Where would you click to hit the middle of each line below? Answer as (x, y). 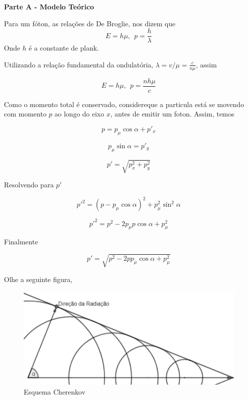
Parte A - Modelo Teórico (49, 6)
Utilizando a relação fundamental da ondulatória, (79, 64)
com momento (25, 114)
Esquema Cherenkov (55, 391)
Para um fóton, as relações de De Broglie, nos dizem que (90, 23)
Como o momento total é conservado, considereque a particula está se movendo (124, 104)
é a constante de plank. (64, 48)
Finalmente (21, 242)
